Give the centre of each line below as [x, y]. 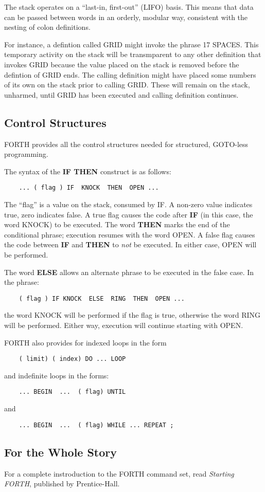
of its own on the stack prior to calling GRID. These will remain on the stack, [127, 85]
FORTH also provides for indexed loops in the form [85, 342]
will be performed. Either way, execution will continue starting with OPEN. [124, 325]
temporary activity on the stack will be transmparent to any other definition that [133, 54]
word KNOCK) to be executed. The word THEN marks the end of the [117, 224]
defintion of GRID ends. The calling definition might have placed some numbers [130, 74]
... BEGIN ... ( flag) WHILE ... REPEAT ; [96, 425]
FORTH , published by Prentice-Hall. [62, 484]
